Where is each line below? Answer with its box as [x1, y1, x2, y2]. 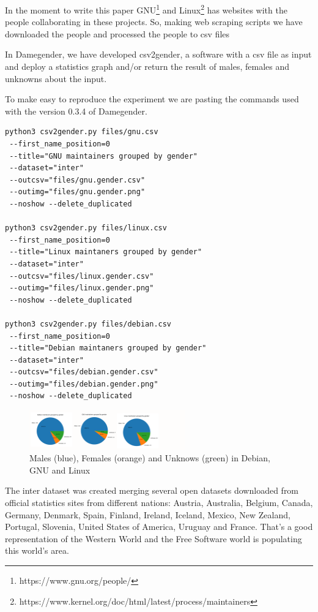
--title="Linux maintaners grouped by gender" [9, 247, 202, 257]
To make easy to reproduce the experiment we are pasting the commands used [5, 93, 299, 105]
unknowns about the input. [5, 72, 107, 85]
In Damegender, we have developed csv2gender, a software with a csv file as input [5, 48, 312, 61]
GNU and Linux [29, 463, 91, 476]
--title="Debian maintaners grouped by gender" [9, 344, 207, 353]
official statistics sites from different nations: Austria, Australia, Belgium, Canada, [5, 496, 313, 509]
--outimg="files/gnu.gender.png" [9, 187, 146, 197]
